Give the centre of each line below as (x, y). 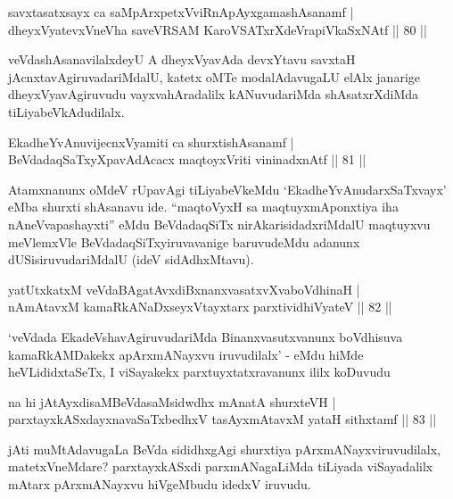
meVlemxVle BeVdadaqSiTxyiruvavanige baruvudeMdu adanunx (184, 241)
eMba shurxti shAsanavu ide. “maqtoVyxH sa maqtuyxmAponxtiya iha (203, 207)
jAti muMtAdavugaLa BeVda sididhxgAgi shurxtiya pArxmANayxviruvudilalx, (224, 449)
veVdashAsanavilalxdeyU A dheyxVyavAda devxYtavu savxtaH (182, 59)
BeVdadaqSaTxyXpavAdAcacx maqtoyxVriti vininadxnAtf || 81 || (187, 159)
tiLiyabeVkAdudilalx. (66, 111)
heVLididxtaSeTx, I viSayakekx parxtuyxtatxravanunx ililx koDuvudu (199, 372)
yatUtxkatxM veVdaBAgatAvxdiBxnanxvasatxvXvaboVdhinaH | (184, 289)
